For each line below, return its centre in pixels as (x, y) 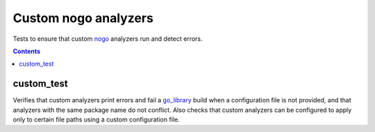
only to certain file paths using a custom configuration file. (96, 120)
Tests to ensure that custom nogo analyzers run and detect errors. (108, 39)
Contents (27, 51)
